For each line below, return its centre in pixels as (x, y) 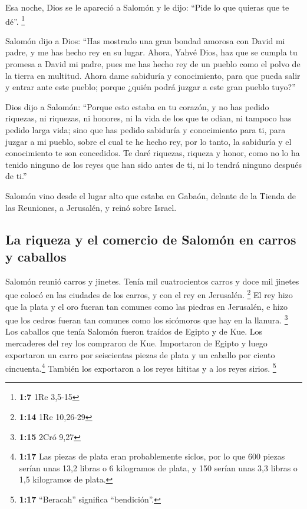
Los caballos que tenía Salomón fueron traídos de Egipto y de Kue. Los (134, 331)
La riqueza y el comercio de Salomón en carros (151, 239)
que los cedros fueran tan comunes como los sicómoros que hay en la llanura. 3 (147, 319)
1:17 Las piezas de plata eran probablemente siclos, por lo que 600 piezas (152, 456)
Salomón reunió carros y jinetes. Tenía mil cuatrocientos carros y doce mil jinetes (152, 281)
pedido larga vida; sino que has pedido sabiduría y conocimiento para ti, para (146, 130)
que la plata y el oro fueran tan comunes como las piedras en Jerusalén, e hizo (146, 306)
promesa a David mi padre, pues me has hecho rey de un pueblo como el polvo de (153, 64)
